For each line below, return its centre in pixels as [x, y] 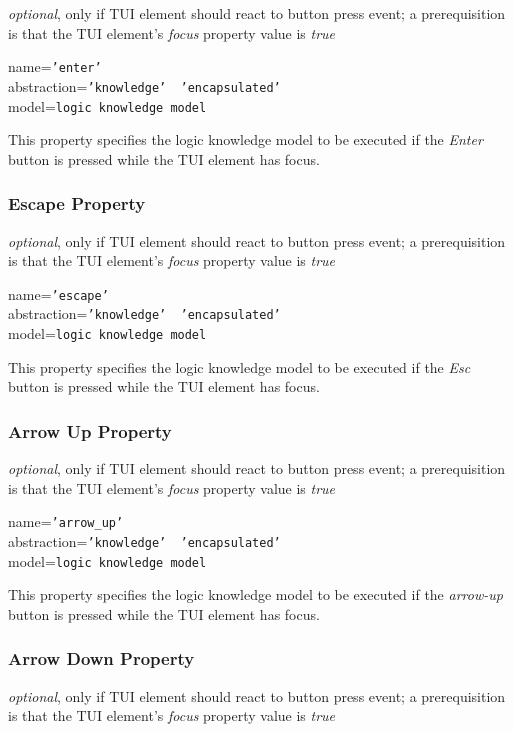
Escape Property [77, 203]
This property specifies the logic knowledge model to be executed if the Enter [245, 139]
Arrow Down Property [101, 658]
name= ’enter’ [55, 66]
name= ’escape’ [58, 293]
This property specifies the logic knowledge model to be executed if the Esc [239, 366]
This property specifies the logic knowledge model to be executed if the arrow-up [255, 594]
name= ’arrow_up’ [66, 521]
